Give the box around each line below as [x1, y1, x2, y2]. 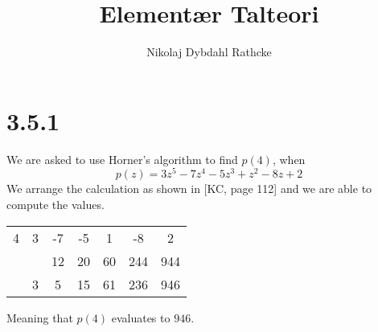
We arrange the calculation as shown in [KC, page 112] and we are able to [6, 180, 372, 197]
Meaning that [6, 309, 73, 326]
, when [272, 150, 306, 167]
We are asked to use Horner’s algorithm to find [6, 150, 238, 167]
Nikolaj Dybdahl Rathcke [146, 43, 272, 60]
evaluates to [111, 309, 171, 326]
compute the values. [6, 195, 105, 212]
